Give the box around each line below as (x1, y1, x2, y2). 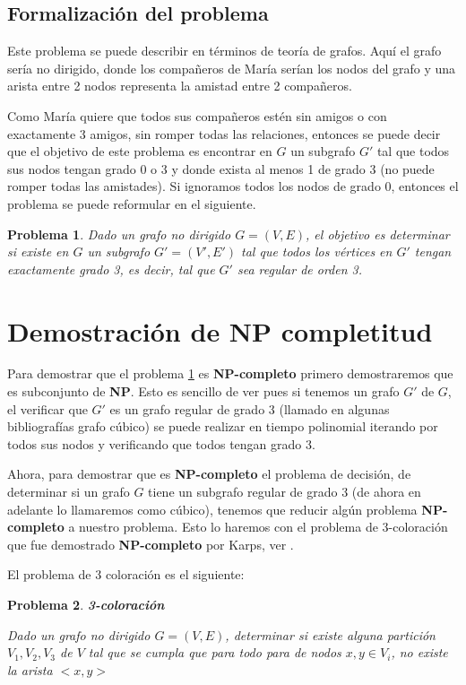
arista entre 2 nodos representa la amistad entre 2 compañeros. (7, 76, 352, 95)
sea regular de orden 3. (237, 259, 363, 278)
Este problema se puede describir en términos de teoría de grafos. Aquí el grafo (7, 41, 442, 60)
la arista (7, 660, 53, 679)
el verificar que (7, 399, 88, 418)
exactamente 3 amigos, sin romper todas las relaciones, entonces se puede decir (7, 124, 441, 143)
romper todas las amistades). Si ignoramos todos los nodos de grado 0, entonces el (7, 177, 459, 195)
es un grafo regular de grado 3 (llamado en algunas (109, 399, 390, 418)
